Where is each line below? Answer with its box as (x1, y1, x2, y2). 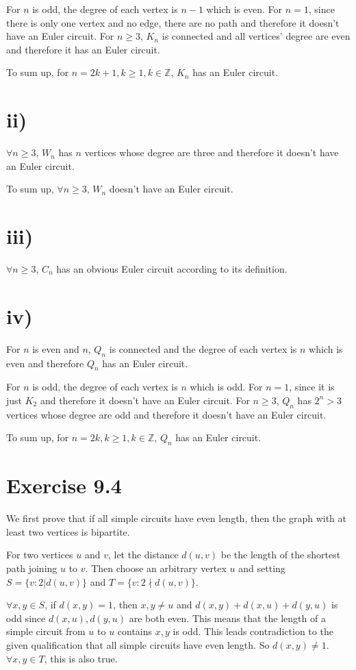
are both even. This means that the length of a (129, 610, 326, 625)
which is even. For (206, 2, 282, 16)
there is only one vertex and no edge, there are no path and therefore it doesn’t (6, 15, 340, 29)
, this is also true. (44, 651, 118, 665)
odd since (6, 610, 46, 625)
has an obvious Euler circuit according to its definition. (56, 262, 288, 275)
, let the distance (107, 547, 179, 562)
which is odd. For (190, 380, 263, 394)
